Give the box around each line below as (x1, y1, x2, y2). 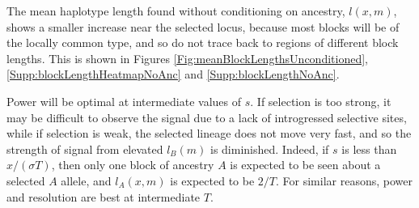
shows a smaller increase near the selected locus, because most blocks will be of (6, 18, 400, 35)
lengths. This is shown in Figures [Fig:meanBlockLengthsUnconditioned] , (6, 49, 369, 66)
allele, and (61, 172, 112, 189)
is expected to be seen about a (230, 156, 381, 173)
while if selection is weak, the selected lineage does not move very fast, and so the (6, 125, 412, 142)
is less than (341, 140, 397, 157)
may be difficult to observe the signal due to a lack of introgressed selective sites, (6, 108, 407, 125)
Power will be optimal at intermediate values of (6, 92, 242, 109)
